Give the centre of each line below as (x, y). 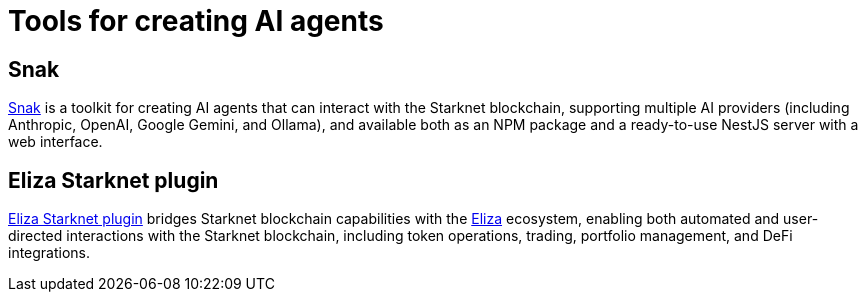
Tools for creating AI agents (196, 21)
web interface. (55, 142)
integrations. (49, 253)
